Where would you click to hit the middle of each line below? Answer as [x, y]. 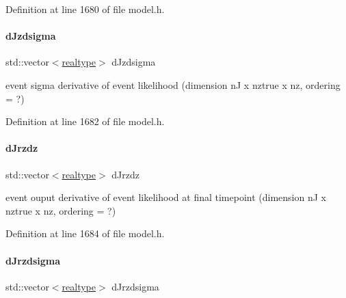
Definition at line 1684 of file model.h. [85, 233]
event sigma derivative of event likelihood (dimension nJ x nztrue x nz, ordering [173, 84]
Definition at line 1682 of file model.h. [85, 121]
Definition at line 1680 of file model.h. [85, 9]
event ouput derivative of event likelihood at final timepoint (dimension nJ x [166, 197]
